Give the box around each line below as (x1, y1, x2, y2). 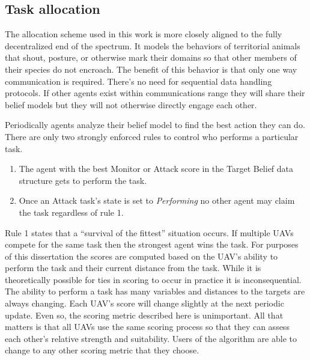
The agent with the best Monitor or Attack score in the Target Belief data (19, 162, 294, 175)
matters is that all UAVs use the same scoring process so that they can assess (5, 320, 290, 333)
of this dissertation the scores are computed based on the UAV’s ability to (5, 249, 278, 262)
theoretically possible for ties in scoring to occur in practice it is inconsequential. (5, 273, 302, 285)
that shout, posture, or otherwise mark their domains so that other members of (5, 51, 297, 64)
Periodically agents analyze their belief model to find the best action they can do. (5, 118, 305, 131)
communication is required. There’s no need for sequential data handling (5, 75, 272, 87)
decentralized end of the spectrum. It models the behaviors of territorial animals (5, 39, 300, 52)
